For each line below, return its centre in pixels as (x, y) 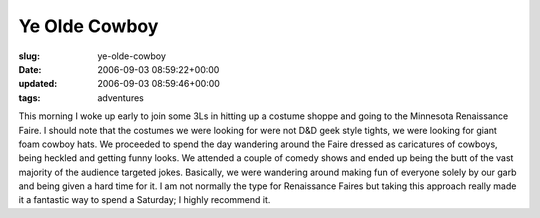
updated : (38, 84)
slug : (29, 56)
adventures (120, 97)
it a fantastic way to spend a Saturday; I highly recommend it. (144, 200)
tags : (29, 97)
